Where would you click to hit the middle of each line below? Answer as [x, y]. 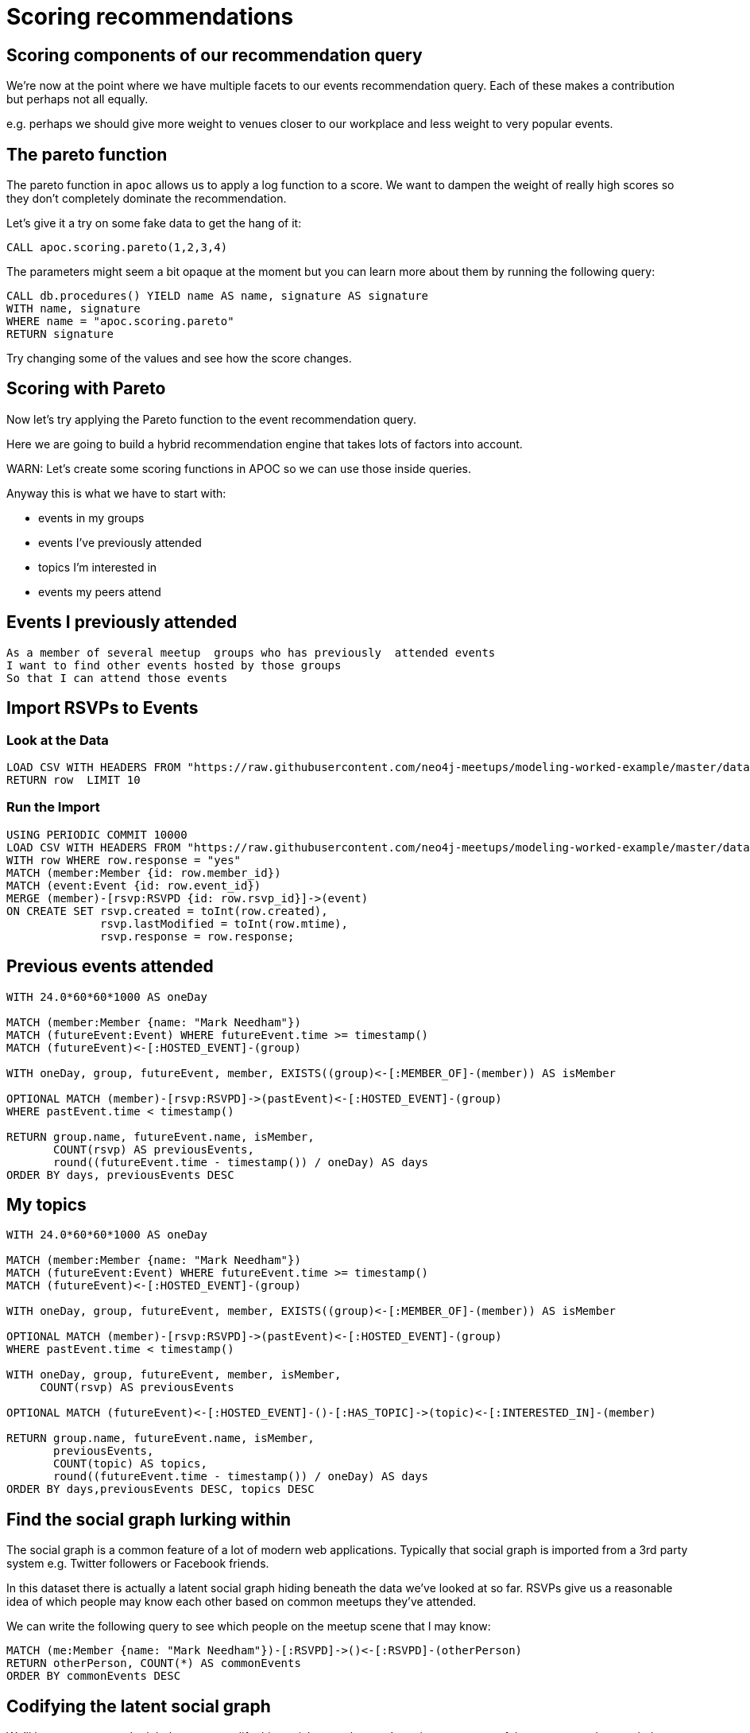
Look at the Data [58, 740]
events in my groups [91, 518]
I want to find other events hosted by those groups [174, 665]
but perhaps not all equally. [77, 99]
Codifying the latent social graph [139, 1706]
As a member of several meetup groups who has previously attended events [251, 652]
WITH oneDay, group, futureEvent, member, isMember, [174, 1375]
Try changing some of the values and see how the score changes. [179, 359]
